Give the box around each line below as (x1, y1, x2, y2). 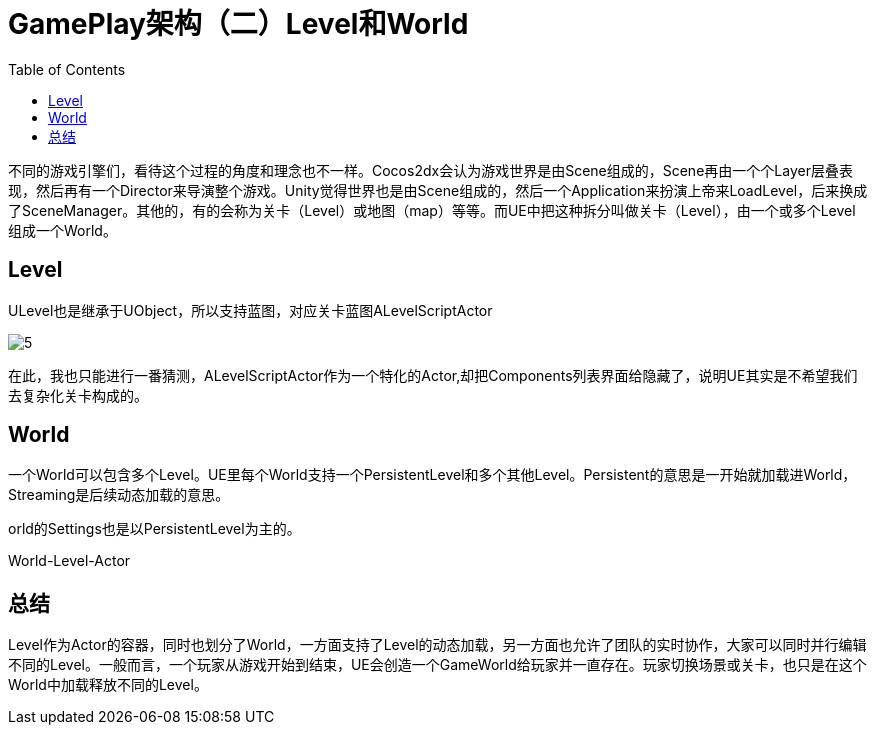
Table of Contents (8, 60, 126, 78)
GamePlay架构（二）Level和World (8, 7, 469, 41)
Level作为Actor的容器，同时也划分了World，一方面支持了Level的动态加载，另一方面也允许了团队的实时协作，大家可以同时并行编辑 (8, 636, 867, 654)
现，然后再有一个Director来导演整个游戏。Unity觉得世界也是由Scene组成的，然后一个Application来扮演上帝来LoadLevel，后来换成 (8, 181, 868, 199)
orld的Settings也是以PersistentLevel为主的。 (8, 520, 301, 538)
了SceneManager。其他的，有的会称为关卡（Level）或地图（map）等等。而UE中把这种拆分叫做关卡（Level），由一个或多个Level (8, 201, 856, 219)
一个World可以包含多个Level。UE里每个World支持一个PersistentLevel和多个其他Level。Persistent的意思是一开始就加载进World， (8, 466, 857, 484)
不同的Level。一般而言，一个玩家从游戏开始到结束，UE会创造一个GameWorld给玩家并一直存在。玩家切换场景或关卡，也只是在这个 (8, 656, 867, 674)
